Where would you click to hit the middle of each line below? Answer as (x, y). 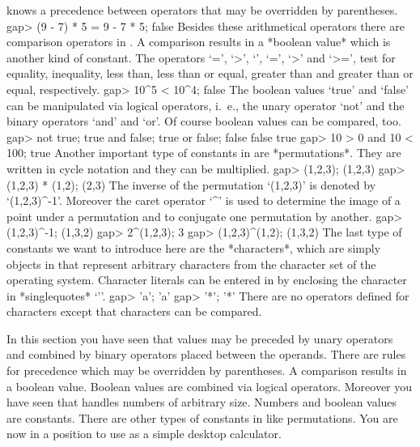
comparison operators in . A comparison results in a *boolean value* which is (199, 42)
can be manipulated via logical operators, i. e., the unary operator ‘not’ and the (206, 105)
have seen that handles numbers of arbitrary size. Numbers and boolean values (202, 402)
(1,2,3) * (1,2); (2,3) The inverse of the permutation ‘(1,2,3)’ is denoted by (191, 184)
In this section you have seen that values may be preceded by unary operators (200, 338)
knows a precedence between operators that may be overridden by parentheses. (202, 10)
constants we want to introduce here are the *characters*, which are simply (194, 247)
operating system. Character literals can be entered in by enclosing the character (207, 280)
